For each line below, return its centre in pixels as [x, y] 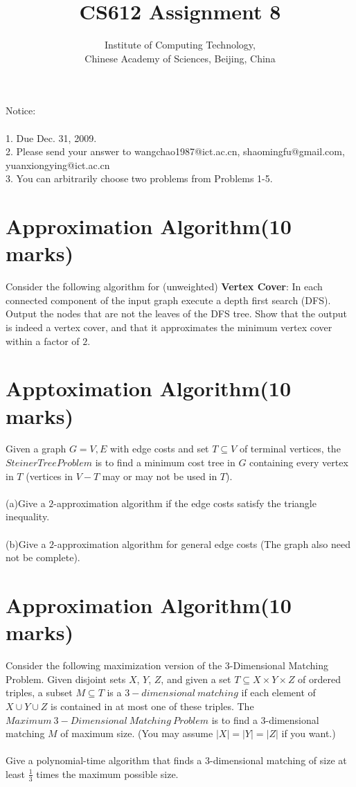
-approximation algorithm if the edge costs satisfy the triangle [185, 503]
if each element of [278, 692]
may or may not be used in [160, 476]
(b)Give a [26, 543]
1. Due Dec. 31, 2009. [51, 138]
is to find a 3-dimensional [265, 719]
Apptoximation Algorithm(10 [149, 388]
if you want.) [309, 733]
